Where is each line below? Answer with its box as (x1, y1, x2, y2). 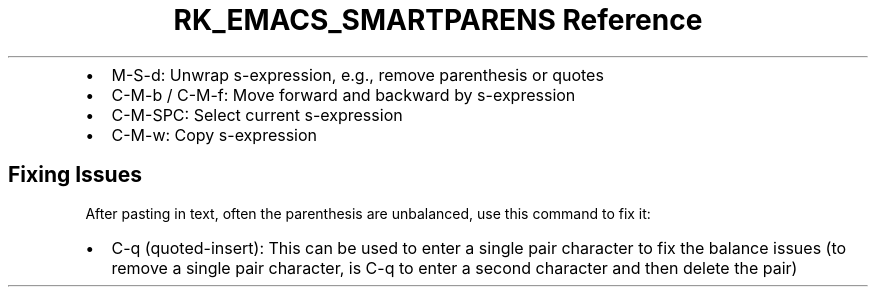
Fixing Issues (8, 162, 142, 188)
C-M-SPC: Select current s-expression (111, 104, 403, 125)
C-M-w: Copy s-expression (111, 124, 318, 145)
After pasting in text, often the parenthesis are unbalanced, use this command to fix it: (85, 204, 651, 222)
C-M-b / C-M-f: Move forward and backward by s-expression (111, 84, 576, 105)
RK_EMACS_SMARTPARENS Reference (173, 3, 703, 37)
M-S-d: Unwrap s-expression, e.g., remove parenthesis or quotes (111, 64, 604, 85)
